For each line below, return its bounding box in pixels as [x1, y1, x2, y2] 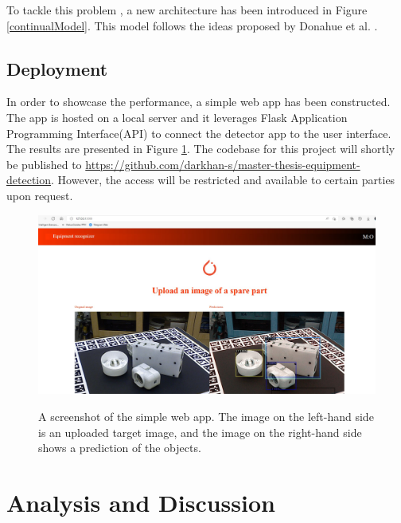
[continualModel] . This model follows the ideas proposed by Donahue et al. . [6, 17, 378, 33]
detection [6, 171, 51, 188]
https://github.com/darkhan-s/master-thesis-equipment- [85, 155, 360, 172]
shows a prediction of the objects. [38, 439, 201, 456]
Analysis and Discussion [6, 486, 275, 518]
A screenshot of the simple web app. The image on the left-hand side [38, 407, 374, 424]
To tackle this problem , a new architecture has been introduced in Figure [6, 2, 368, 18]
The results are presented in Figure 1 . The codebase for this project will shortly [6, 140, 395, 157]
